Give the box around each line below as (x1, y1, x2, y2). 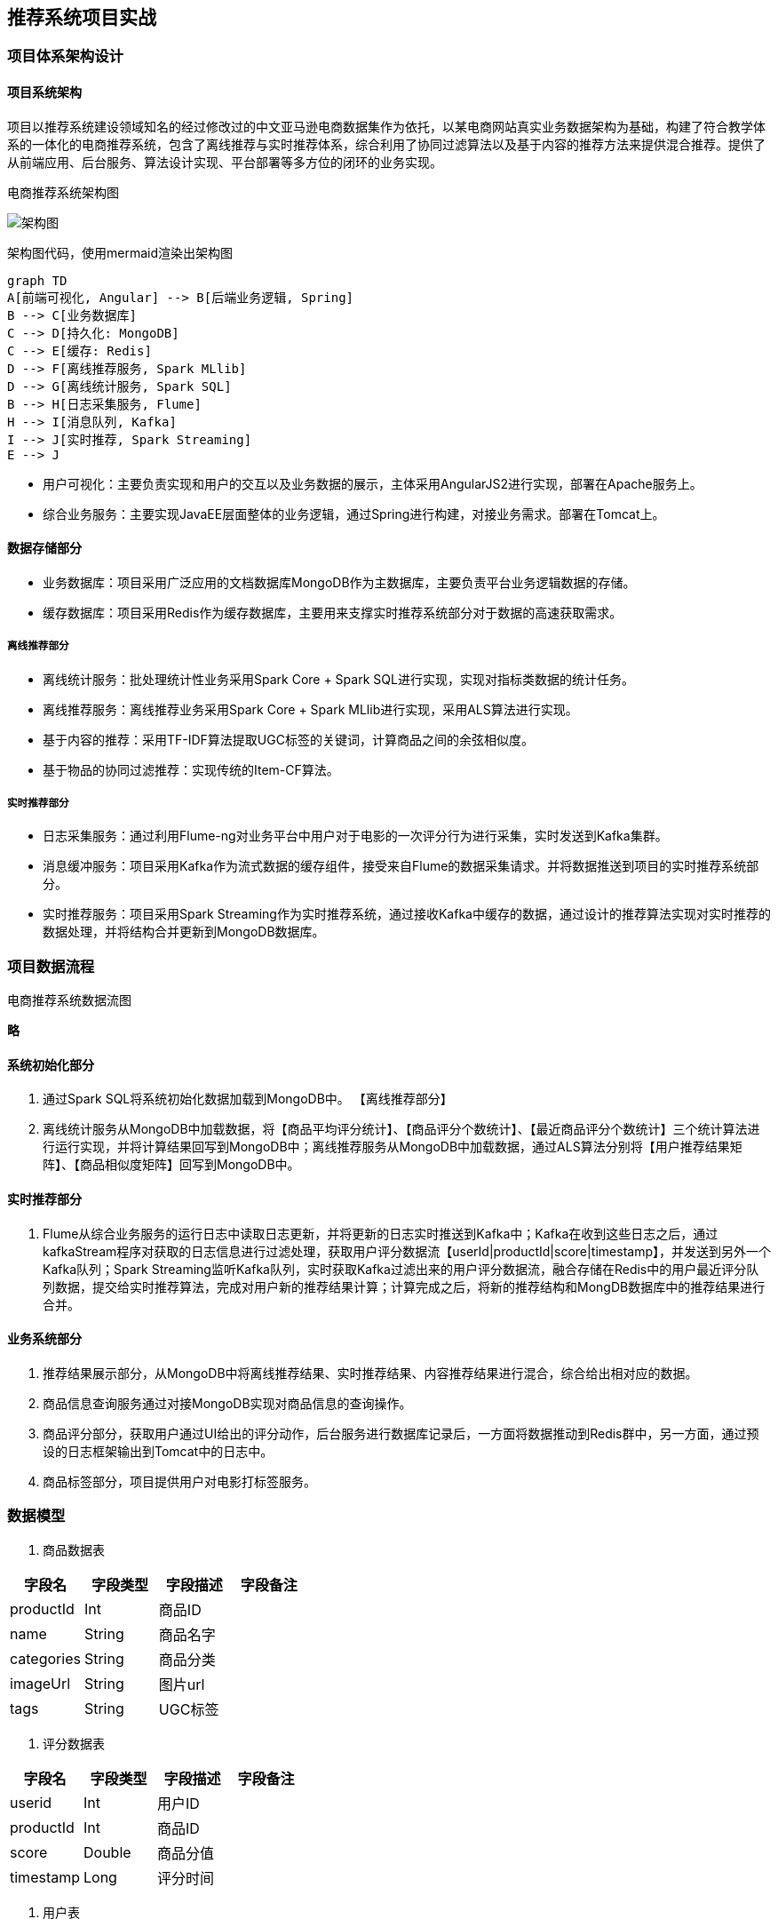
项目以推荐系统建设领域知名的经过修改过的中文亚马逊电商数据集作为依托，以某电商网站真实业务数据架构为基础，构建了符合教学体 (7, 118, 766, 134)
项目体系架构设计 (7, 47, 123, 66)
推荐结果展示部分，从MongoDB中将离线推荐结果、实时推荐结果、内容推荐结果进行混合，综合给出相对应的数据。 (43, 1365, 698, 1381)
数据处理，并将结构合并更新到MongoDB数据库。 (43, 924, 325, 940)
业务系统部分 (7, 1331, 82, 1347)
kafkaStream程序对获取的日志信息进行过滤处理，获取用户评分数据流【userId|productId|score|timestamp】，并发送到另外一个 (43, 1243, 771, 1259)
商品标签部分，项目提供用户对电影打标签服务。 (43, 1473, 316, 1489)
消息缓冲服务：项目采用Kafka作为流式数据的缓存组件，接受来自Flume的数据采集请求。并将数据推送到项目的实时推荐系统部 (43, 858, 759, 874)
